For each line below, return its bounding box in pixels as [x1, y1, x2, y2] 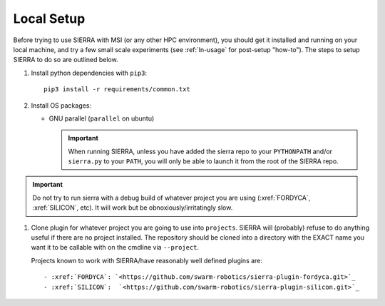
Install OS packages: [31, 101, 92, 110]
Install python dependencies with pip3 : [31, 68, 148, 77]
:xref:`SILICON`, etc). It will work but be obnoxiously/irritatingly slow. [32, 203, 233, 212]
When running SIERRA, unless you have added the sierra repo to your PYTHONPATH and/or [68, 147, 333, 155]
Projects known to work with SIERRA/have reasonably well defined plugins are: [31, 256, 263, 265]
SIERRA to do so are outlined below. [13, 56, 118, 64]
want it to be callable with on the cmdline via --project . [31, 243, 200, 252]
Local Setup [13, 11, 86, 26]
